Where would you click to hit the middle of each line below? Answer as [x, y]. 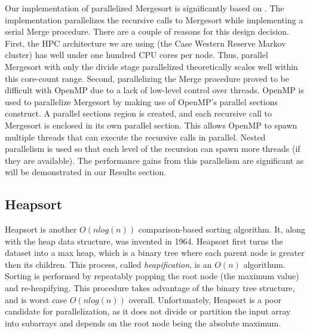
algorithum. [264, 264]
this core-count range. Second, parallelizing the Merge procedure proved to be [147, 78]
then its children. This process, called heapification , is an [108, 264]
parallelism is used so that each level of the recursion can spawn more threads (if [153, 149]
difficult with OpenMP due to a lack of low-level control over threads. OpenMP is [154, 90]
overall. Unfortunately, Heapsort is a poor [205, 299]
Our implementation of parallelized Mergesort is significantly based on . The [145, 8]
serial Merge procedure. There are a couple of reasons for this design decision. [147, 31]
